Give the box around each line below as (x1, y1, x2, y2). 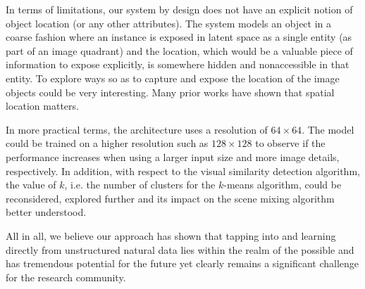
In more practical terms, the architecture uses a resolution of (6, 122, 268, 136)
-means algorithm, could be (223, 177, 342, 192)
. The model (302, 122, 354, 136)
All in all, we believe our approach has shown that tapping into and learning (6, 228, 336, 243)
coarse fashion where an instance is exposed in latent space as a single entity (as (6, 30, 352, 44)
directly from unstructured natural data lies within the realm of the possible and (6, 242, 354, 257)
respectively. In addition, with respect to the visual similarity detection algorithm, (6, 163, 360, 178)
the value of (6, 177, 56, 192)
